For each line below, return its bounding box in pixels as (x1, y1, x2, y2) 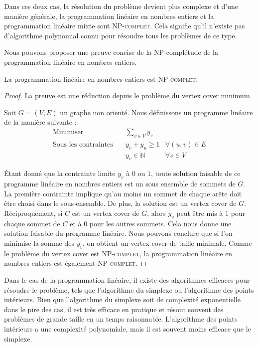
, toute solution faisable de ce (151, 168, 241, 178)
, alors (147, 208, 166, 218)
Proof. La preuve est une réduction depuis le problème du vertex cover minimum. (4, 90, 252, 101)
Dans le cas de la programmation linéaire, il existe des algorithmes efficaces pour (4, 274, 250, 285)
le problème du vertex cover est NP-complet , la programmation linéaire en (4, 248, 233, 258)
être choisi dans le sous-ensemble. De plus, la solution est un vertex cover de (4, 198, 237, 208)
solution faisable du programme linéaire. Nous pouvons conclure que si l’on (4, 228, 233, 238)
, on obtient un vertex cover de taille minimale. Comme (83, 237, 252, 248)
